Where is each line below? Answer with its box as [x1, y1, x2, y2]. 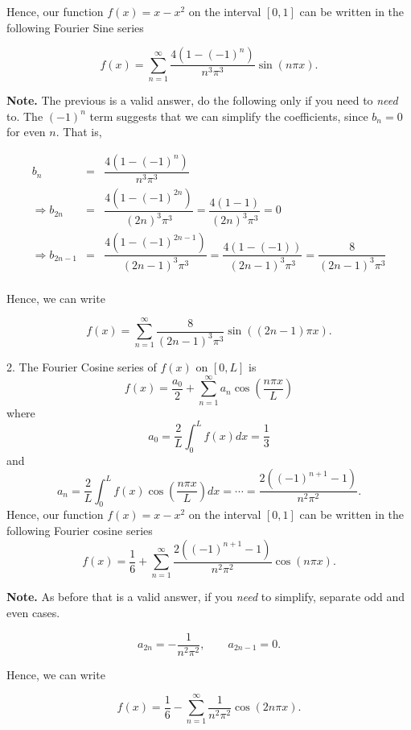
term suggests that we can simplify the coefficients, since [89, 107, 368, 124]
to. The [6, 107, 43, 124]
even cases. [6, 603, 60, 620]
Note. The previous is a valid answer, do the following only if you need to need [6, 91, 398, 108]
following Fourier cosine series [6, 522, 153, 538]
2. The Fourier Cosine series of [6, 358, 157, 375]
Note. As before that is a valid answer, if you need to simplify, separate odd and [6, 588, 405, 605]
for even [6, 123, 46, 140]
